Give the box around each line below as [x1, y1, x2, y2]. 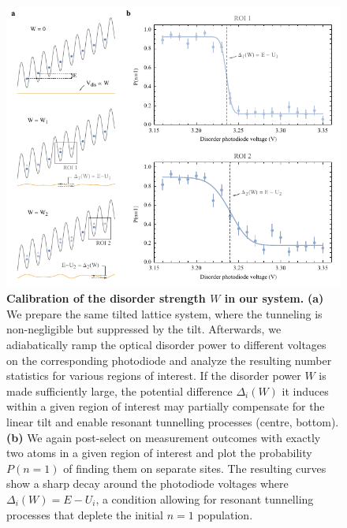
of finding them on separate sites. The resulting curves [63, 459, 326, 476]
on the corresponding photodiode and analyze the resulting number [6, 351, 332, 368]
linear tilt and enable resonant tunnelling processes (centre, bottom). [6, 413, 339, 429]
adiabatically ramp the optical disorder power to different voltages [6, 336, 326, 352]
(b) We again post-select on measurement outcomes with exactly [6, 429, 321, 445]
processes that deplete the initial [6, 506, 163, 522]
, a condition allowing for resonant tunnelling [95, 490, 314, 507]
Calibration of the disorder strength [6, 290, 206, 307]
